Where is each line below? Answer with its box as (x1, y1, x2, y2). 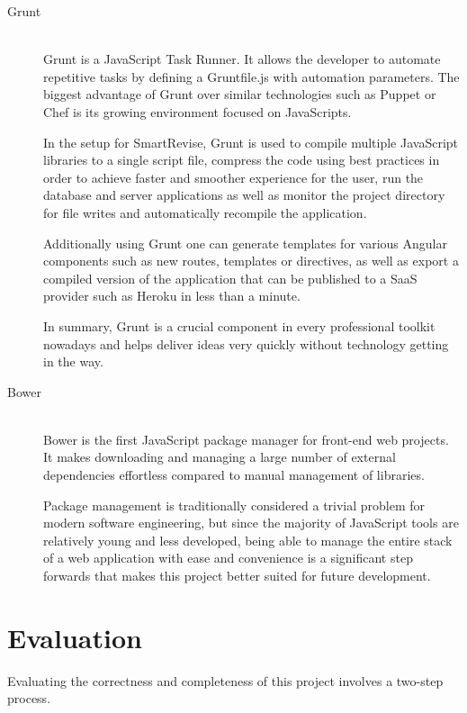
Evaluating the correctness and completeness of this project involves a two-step (7, 671, 444, 690)
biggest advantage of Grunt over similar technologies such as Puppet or (43, 85, 436, 104)
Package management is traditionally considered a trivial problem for (43, 495, 426, 514)
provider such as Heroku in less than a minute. (43, 286, 301, 305)
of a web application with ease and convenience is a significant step (43, 548, 413, 567)
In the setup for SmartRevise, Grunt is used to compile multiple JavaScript (43, 132, 459, 151)
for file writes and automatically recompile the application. (43, 203, 367, 221)
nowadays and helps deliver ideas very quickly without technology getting (43, 334, 449, 353)
